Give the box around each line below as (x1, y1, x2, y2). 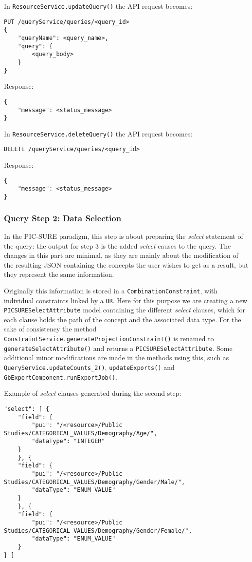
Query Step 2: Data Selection (4, 212, 122, 224)
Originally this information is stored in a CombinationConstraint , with (4, 285, 218, 295)
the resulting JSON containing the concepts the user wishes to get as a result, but (4, 259, 249, 270)
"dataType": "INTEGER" (32, 438, 105, 445)
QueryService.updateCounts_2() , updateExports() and (4, 362, 175, 372)
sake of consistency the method (4, 324, 97, 334)
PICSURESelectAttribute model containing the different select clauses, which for (4, 305, 245, 315)
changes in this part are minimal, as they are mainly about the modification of (4, 250, 238, 260)
